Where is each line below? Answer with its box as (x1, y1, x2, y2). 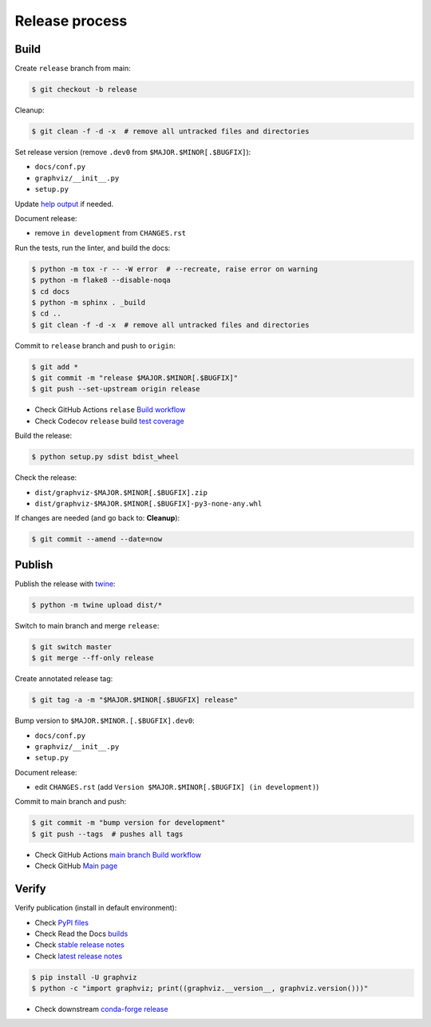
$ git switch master (31, 642, 112, 651)
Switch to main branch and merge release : (14, 621, 160, 630)
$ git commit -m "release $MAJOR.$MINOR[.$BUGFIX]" (31, 374, 239, 383)
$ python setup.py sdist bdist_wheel (31, 452, 180, 462)
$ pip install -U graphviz (31, 973, 137, 981)
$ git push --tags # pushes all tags (31, 829, 184, 839)
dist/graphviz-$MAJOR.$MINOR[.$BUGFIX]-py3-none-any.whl (34, 499, 263, 508)
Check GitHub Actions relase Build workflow (34, 405, 186, 414)
